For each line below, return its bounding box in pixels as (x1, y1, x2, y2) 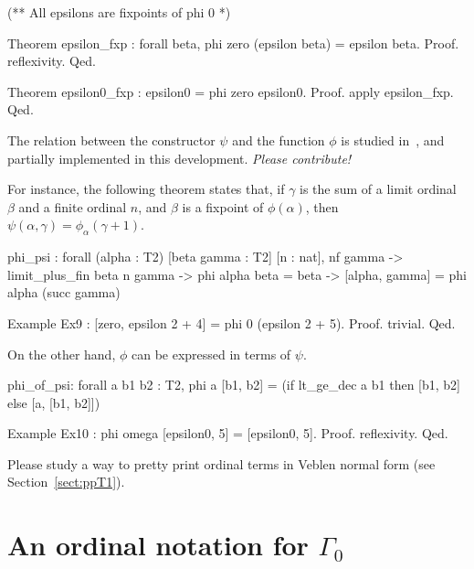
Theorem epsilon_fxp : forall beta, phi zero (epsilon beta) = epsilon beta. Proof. (7, 33, 459, 52)
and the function (232, 130, 325, 149)
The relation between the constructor (7, 130, 216, 149)
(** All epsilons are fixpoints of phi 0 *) (7, 3, 231, 21)
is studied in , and (341, 130, 445, 149)
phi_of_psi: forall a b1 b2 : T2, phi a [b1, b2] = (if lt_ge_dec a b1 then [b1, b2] (7, 375, 461, 394)
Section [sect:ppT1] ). (7, 472, 125, 491)
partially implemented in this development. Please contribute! (7, 148, 352, 167)
